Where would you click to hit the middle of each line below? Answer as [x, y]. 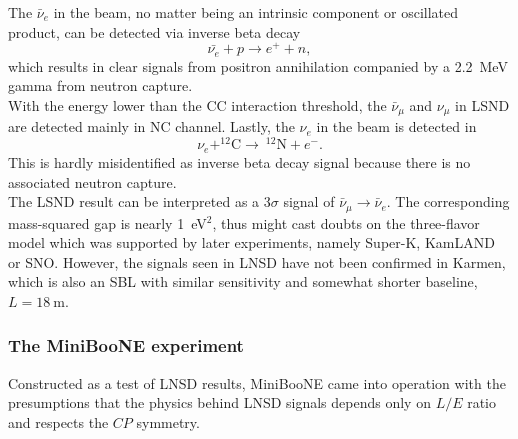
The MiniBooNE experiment [126, 345]
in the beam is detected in [396, 126]
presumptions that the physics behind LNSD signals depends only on [219, 402]
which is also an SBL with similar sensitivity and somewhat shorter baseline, [243, 281]
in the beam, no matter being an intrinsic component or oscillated [256, 12]
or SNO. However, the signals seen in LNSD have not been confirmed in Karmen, [257, 261]
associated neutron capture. [92, 181]
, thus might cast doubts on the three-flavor [346, 222]
